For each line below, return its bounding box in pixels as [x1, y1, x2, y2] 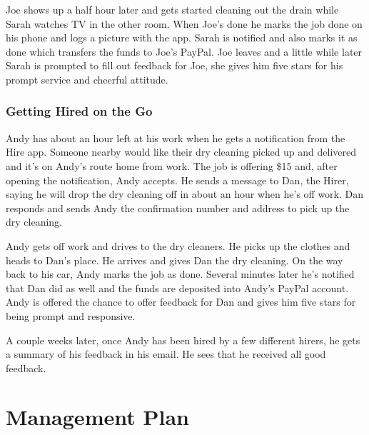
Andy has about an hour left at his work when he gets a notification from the [6, 130, 345, 145]
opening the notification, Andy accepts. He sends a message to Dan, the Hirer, [6, 172, 349, 187]
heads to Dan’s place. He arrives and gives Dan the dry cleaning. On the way [6, 252, 343, 267]
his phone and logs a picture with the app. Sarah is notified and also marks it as [6, 30, 358, 45]
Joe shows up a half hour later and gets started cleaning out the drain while [6, 2, 339, 16]
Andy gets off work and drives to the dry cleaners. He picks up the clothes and [6, 238, 350, 253]
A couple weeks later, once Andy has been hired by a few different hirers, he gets [6, 332, 360, 347]
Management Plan [6, 402, 189, 431]
